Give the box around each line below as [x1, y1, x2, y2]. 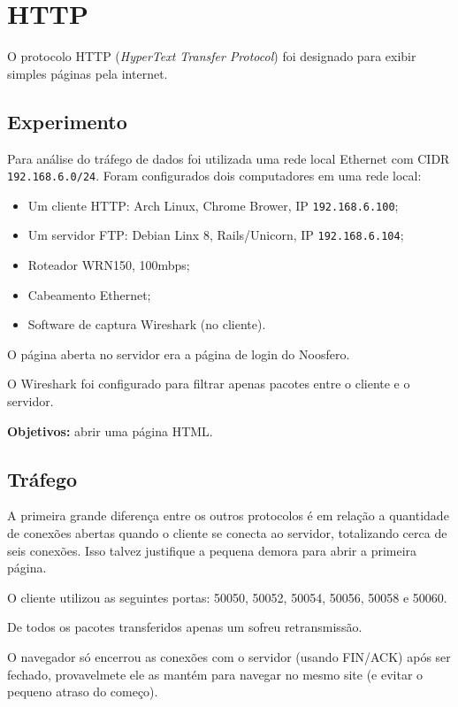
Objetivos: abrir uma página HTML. [7, 421, 213, 440]
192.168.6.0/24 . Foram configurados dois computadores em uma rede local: [7, 166, 422, 185]
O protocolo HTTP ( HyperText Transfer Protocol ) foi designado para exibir [7, 47, 416, 65]
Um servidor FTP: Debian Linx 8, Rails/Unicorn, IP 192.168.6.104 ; [27, 226, 404, 244]
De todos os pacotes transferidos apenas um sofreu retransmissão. [7, 618, 363, 636]
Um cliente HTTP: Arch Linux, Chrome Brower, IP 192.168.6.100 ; [27, 196, 399, 214]
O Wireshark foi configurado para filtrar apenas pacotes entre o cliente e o [7, 374, 410, 393]
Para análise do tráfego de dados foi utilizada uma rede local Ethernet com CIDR [7, 149, 450, 167]
